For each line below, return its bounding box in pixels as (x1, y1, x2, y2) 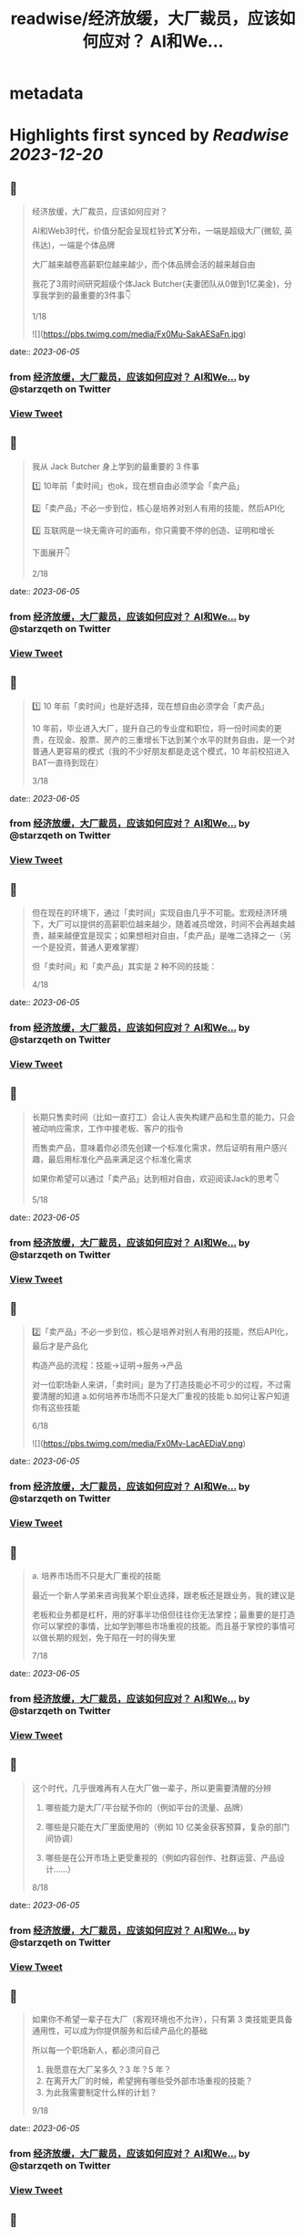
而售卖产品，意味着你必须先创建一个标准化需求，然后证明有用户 (31, 1142, 271, 1153)
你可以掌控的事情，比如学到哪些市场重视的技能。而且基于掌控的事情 (31, 1621, 288, 1632)
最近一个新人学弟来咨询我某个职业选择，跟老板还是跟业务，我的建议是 (31, 1590, 296, 1601)
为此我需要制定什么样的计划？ (45, 2087, 158, 2098)
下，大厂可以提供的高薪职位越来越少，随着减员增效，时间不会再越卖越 (31, 919, 296, 930)
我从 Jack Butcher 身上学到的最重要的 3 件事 (31, 460, 200, 471)
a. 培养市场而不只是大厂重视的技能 (31, 1571, 161, 1581)
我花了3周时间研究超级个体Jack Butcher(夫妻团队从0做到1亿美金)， (31, 278, 285, 289)
